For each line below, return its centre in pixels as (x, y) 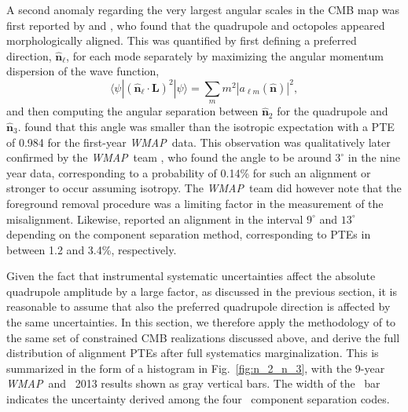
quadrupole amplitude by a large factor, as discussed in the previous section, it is (202, 291)
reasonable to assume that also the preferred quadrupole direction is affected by (198, 306)
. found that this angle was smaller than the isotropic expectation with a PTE (206, 126)
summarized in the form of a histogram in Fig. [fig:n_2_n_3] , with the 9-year (196, 368)
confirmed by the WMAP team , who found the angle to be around (169, 157)
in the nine (374, 157)
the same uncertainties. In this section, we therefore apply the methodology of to (201, 322)
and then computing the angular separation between (132, 111)
